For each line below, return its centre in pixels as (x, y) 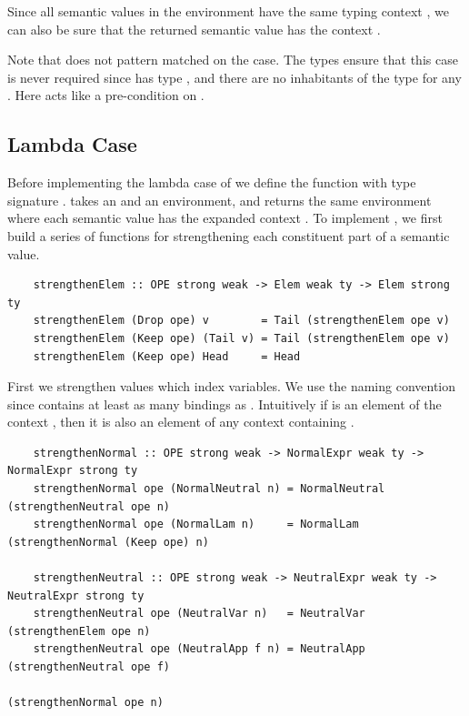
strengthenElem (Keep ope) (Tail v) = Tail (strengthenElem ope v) (241, 338)
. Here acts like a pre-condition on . (106, 95)
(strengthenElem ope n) (79, 631)
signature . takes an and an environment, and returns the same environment (220, 200)
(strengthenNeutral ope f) (89, 667)
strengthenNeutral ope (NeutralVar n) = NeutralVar (199, 614)
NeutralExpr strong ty (76, 595)
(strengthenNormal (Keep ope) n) (108, 542)
